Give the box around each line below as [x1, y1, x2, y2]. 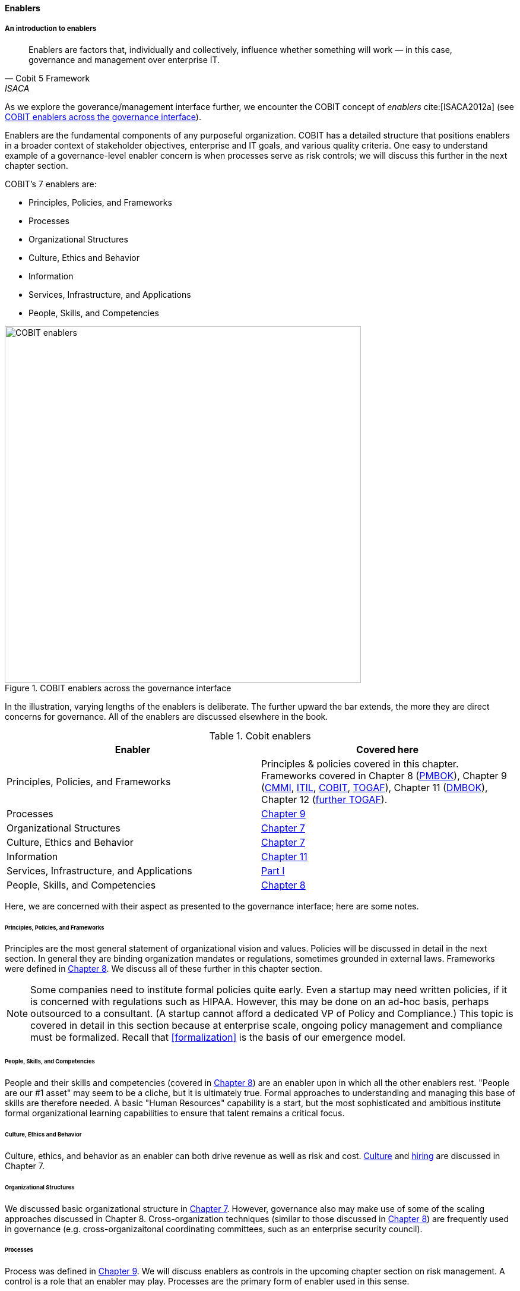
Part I [261, 864, 285, 877]
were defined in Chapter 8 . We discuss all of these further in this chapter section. [5, 963, 322, 974]
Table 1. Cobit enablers [209, 729, 311, 742]
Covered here [356, 743, 418, 755]
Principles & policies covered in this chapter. [261, 757, 459, 770]
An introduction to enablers [5, 24, 97, 33]
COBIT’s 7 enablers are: [5, 178, 97, 189]
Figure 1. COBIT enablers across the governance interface [5, 682, 232, 693]
